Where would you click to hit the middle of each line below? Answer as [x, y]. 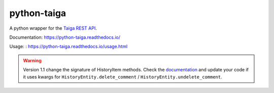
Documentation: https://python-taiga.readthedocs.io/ [65, 37]
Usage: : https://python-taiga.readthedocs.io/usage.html [68, 46]
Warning [32, 60]
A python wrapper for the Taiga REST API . [53, 28]
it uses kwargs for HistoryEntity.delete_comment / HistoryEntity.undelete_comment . [123, 77]
